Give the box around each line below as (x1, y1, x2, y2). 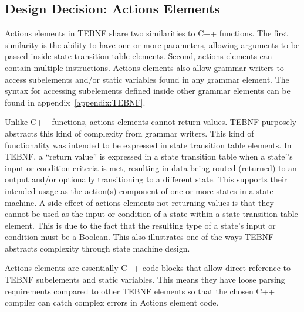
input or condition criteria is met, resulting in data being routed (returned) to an (5, 161, 297, 174)
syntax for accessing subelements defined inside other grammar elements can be (5, 84, 291, 97)
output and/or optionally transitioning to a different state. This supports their (5, 173, 288, 185)
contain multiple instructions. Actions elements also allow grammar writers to (5, 61, 284, 73)
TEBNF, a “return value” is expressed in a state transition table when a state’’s (5, 150, 293, 162)
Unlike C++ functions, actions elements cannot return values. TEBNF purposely (5, 116, 296, 128)
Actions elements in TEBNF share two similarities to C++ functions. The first (5, 27, 289, 39)
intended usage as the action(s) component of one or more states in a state (5, 184, 273, 196)
